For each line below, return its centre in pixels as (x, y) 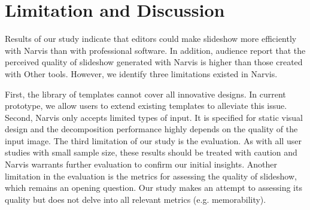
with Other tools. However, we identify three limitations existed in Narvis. (141, 73)
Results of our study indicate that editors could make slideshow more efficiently (151, 39)
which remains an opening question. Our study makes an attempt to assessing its (154, 188)
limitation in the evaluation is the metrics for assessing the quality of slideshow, (151, 176)
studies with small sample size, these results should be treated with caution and (151, 152)
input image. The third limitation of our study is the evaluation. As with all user (153, 140)
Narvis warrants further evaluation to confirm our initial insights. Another (141, 164)
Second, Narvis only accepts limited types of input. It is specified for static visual (154, 117)
